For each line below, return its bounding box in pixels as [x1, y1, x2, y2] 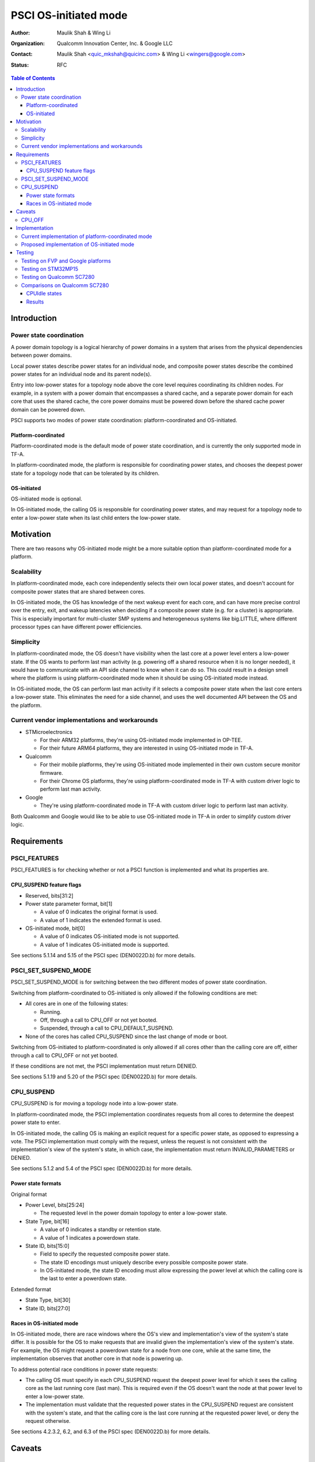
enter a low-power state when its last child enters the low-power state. [10, 514, 181, 521]
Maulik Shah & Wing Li [57, 29, 111, 36]
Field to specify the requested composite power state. [40, 1250, 170, 1257]
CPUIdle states [26, 290, 62, 297]
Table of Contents [10, 75, 55, 82]
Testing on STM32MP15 [21, 265, 79, 273]
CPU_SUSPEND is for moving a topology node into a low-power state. [10, 1100, 178, 1107]
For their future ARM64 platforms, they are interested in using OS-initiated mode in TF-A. [40, 744, 254, 751]
